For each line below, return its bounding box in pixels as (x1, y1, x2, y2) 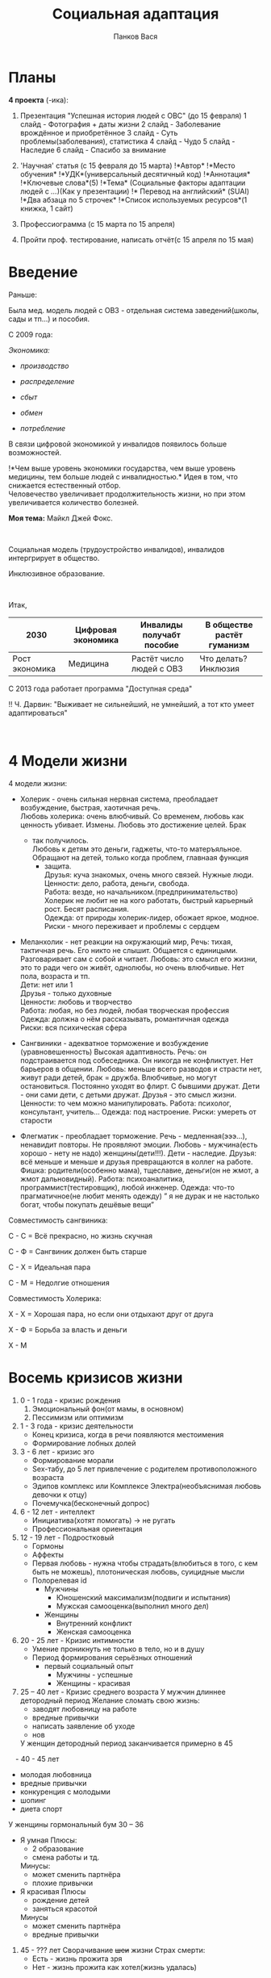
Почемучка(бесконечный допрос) (31, 1498, 150, 1508)
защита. (44, 861, 72, 871)
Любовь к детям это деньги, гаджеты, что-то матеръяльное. (31, 844, 242, 854)
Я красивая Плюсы (19, 1886, 86, 1896)
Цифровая (75, 624, 117, 635)
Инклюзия (199, 663, 240, 674)
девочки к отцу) (31, 1490, 87, 1499)
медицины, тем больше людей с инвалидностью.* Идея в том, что (8, 471, 238, 481)
